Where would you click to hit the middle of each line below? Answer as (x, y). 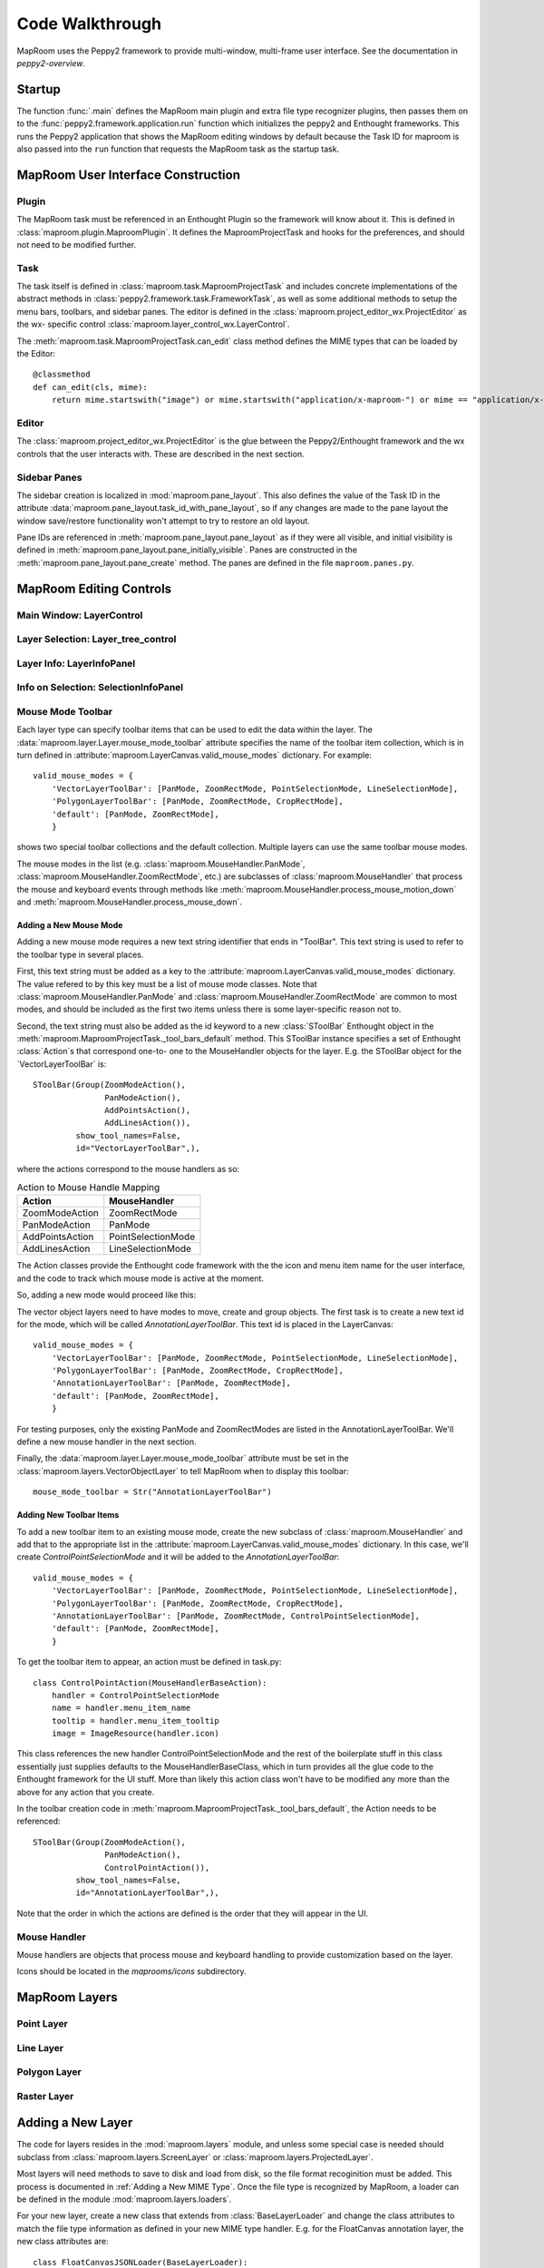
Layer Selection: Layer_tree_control (97, 640)
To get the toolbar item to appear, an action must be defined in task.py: (149, 1662)
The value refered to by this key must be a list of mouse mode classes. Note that (167, 983)
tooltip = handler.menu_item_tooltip (135, 1721)
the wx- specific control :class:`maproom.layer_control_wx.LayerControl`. (153, 324)
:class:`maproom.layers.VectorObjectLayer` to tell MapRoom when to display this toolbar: (183, 1471)
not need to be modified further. (76, 244)
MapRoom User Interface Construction (128, 175)
